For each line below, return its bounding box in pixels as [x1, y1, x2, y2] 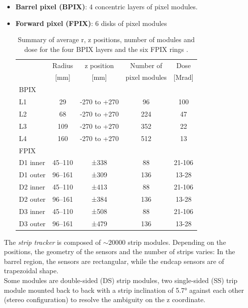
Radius [52, 60, 73, 70]
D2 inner [19, 182, 45, 192]
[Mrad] [173, 72, 194, 82]
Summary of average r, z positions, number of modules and [18, 34, 195, 45]
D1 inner [19, 157, 45, 167]
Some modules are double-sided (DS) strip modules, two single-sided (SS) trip [4, 275, 238, 285]
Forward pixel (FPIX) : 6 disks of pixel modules [15, 18, 167, 28]
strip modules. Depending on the [128, 237, 226, 247]
